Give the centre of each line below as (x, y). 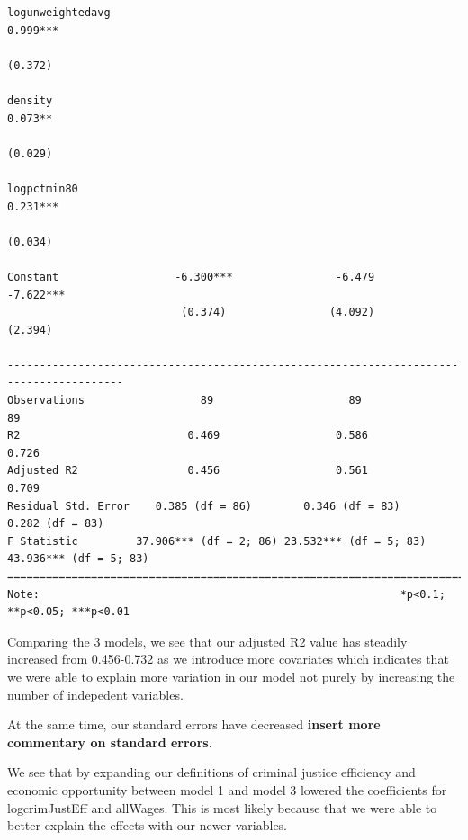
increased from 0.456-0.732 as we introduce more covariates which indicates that (228, 659)
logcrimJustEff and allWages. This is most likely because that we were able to (222, 807)
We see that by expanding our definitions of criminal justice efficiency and (211, 772)
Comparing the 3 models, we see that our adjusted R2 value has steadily (207, 641)
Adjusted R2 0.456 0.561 (188, 471)
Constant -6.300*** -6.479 (191, 277)
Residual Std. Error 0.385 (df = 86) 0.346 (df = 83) (204, 506)
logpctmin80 (43, 188)
